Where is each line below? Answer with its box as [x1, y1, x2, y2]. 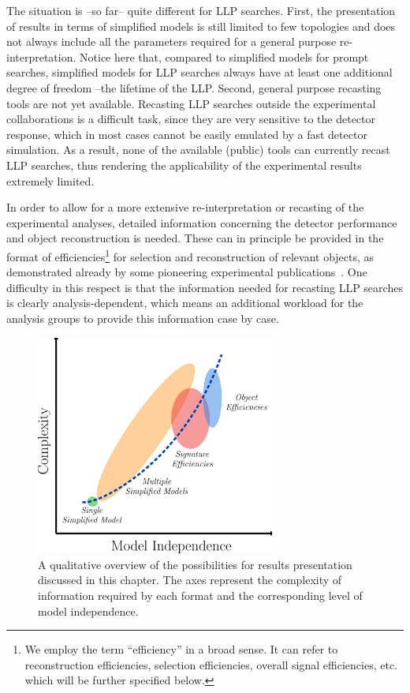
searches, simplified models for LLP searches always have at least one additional [6, 64, 393, 81]
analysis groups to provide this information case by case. [6, 309, 279, 326]
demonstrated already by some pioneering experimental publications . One [6, 264, 367, 280]
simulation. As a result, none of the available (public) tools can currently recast [6, 141, 390, 158]
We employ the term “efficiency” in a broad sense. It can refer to [24, 641, 338, 657]
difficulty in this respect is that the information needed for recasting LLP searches [6, 279, 403, 295]
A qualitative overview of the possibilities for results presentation [38, 556, 352, 572]
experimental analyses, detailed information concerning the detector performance [6, 214, 397, 230]
